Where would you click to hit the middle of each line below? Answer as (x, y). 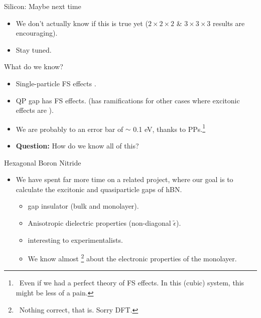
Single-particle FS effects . (56, 83)
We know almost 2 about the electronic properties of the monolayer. (132, 258)
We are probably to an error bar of (70, 129)
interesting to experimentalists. (75, 240)
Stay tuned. (34, 49)
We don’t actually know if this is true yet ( (82, 23)
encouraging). (37, 33)
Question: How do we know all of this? (77, 145)
